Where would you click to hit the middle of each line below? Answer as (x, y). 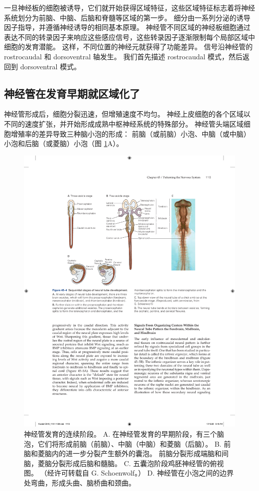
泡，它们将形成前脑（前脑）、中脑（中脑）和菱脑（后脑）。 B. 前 (128, 443)
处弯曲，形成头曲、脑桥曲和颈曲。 (80, 483)
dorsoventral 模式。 (51, 66)
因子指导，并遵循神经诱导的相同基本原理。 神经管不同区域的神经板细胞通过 (127, 27)
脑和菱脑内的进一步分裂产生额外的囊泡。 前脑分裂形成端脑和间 (126, 453)
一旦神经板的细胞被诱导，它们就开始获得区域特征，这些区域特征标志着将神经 (129, 7)
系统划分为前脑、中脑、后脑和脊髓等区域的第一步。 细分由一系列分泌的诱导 (127, 17)
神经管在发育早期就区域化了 (72, 93)
